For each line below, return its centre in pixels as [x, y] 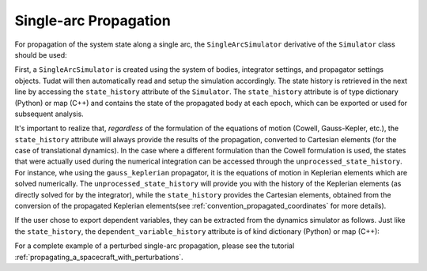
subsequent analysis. [49, 114]
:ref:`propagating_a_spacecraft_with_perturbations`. [99, 257]
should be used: [41, 55]
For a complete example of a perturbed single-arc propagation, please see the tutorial [155, 246]
